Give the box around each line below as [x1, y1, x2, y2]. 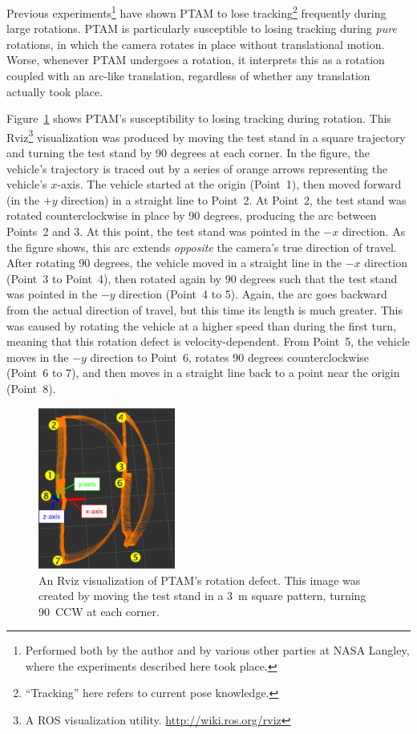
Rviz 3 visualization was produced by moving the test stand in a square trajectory [6, 126, 406, 145]
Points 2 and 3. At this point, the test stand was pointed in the [6, 223, 320, 240]
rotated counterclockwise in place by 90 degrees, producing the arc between [6, 207, 377, 224]
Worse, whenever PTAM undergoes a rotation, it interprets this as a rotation [6, 51, 385, 68]
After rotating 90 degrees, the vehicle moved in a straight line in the [6, 254, 342, 271]
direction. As [342, 223, 406, 240]
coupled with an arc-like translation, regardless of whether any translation [6, 67, 370, 84]
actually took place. [6, 83, 103, 99]
